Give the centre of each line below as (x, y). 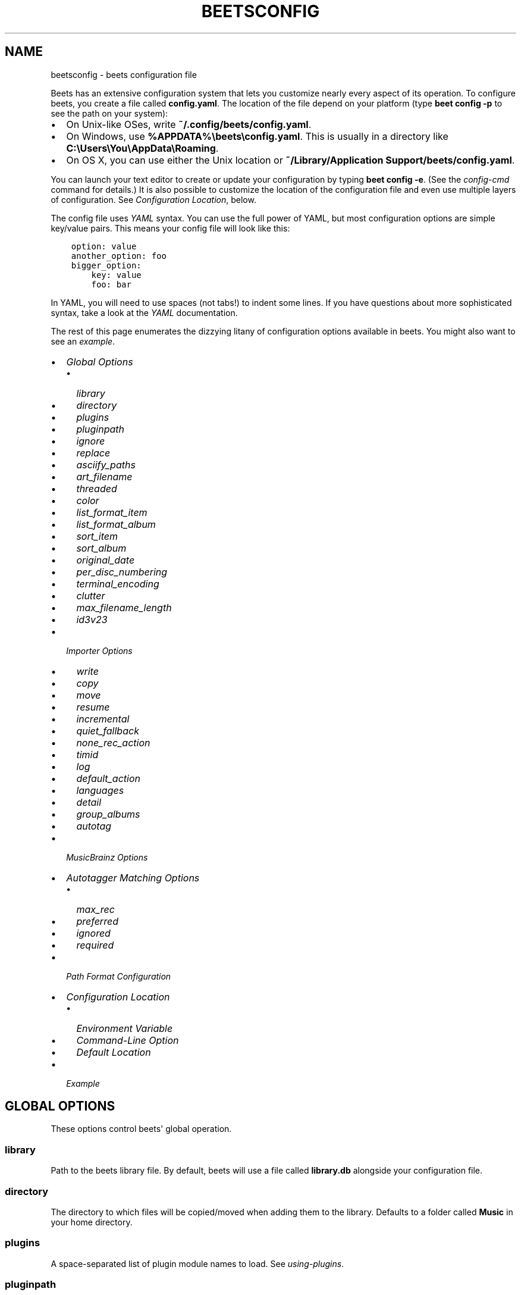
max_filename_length (124, 607)
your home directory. (92, 1222)
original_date (106, 560)
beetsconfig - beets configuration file (124, 74)
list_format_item (112, 512)
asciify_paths (106, 464)
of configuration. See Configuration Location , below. (153, 199)
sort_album (101, 548)
